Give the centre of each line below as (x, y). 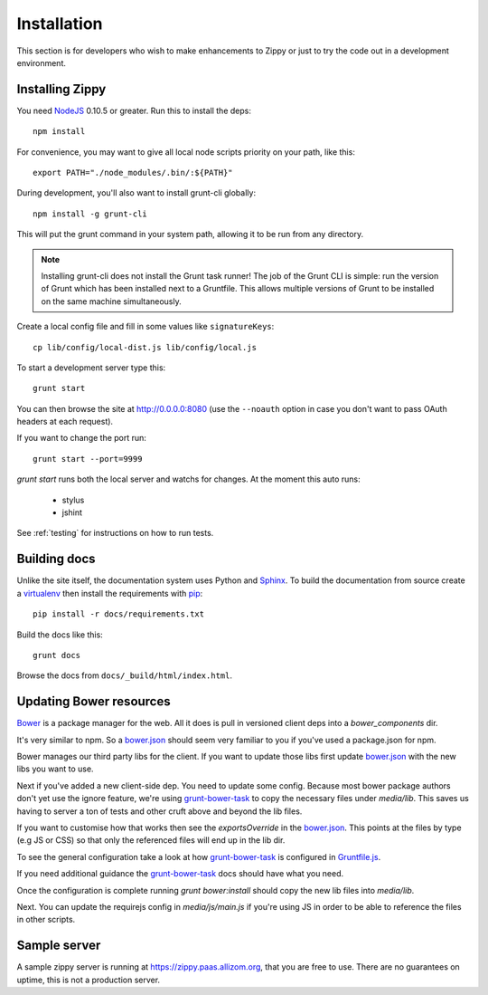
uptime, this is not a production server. (89, 980)
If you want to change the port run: (81, 438)
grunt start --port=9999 (88, 459)
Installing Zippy (61, 89)
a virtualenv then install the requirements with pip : (110, 593)
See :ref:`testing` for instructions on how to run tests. (115, 533)
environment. (42, 62)
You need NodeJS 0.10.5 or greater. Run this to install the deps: (134, 110)
